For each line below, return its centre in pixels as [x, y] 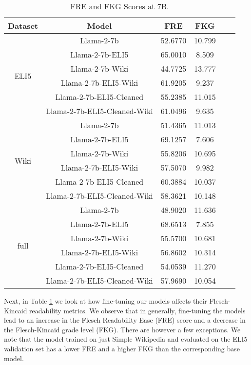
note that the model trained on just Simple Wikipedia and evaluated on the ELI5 [126, 339]
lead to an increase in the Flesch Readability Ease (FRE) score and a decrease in [125, 320]
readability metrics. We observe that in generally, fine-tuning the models [137, 310]
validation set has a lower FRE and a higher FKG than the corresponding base [122, 348]
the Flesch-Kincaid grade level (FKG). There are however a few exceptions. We [122, 329]
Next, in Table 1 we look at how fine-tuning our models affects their [106, 301]
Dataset [23, 26]
